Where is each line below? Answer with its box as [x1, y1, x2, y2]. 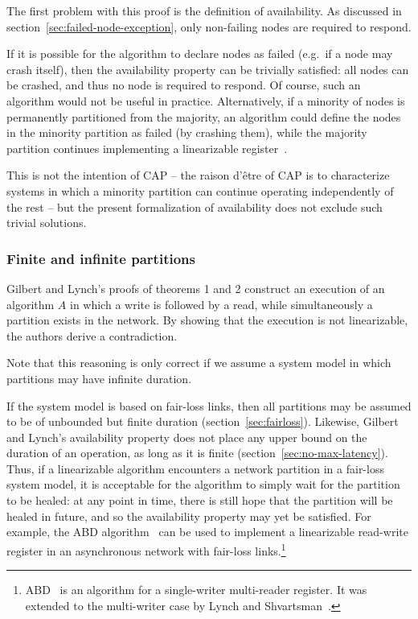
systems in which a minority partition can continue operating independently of [6, 182, 394, 199]
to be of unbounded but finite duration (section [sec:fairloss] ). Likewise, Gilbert [6, 413, 399, 430]
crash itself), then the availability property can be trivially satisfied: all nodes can [6, 60, 409, 77]
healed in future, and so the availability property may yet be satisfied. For [6, 507, 371, 524]
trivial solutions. [6, 214, 87, 231]
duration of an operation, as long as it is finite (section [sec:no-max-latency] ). [6, 444, 388, 461]
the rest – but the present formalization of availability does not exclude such [6, 198, 383, 215]
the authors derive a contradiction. [6, 327, 178, 344]
